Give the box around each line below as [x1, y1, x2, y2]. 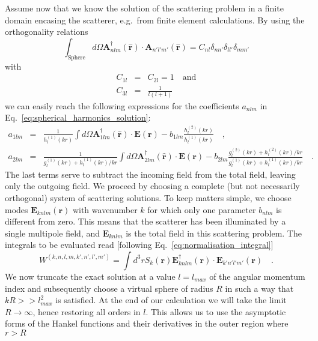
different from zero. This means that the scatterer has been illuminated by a [5, 215, 286, 228]
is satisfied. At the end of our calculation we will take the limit [55, 294, 287, 306]
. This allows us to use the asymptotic [145, 305, 286, 318]
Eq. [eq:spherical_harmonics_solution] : [5, 111, 151, 124]
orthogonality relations [5, 25, 88, 38]
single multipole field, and [5, 226, 100, 239]
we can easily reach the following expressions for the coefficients [5, 99, 239, 112]
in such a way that [225, 282, 294, 294]
